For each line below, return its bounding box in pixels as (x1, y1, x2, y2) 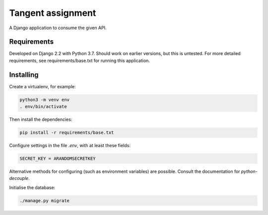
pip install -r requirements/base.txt (19, 130, 114, 136)
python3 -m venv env (19, 97, 69, 103)
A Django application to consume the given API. (9, 25, 107, 31)
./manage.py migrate (19, 198, 69, 203)
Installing (9, 70, 39, 79)
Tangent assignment (9, 7, 96, 18)
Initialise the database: (9, 184, 56, 190)
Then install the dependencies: (9, 116, 72, 122)
